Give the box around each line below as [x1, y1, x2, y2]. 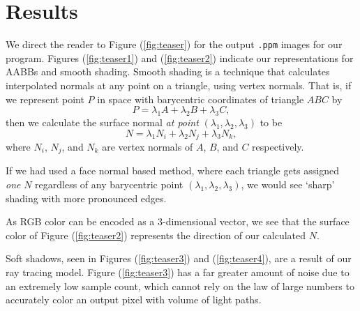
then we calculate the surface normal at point [6, 114, 199, 129]
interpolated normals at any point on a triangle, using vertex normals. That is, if [6, 77, 352, 92]
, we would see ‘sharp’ [241, 177, 335, 192]
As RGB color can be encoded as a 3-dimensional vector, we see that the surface [6, 214, 350, 229]
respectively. [252, 139, 304, 153]
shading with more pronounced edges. [6, 190, 167, 205]
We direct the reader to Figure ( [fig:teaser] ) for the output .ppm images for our [6, 37, 343, 52]
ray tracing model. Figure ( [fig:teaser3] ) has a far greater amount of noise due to [6, 265, 350, 280]
